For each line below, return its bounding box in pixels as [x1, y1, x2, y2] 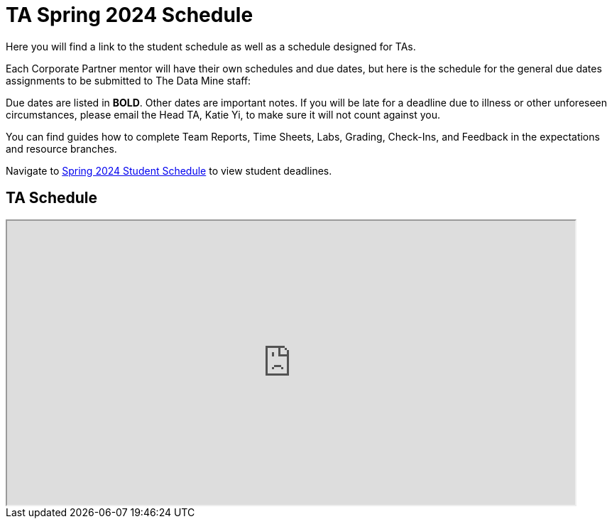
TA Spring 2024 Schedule [6, 3, 253, 27]
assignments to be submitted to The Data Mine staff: [6, 74, 251, 87]
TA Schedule [6, 189, 98, 207]
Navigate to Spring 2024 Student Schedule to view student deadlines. [6, 164, 332, 177]
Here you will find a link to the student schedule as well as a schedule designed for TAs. [6, 40, 416, 53]
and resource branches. [6, 142, 117, 155]
